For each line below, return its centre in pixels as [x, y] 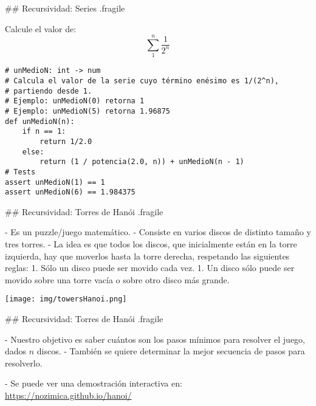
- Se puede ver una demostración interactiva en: [94, 383]
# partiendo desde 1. [49, 91]
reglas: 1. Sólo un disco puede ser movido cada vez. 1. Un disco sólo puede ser [150, 268]
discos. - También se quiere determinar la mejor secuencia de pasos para [171, 351]
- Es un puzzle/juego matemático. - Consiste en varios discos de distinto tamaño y [158, 232]
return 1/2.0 [66, 141]
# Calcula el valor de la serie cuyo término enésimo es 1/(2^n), [142, 81]
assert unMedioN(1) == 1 [55, 182]
